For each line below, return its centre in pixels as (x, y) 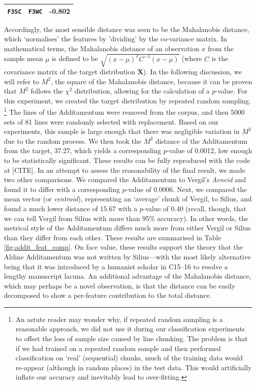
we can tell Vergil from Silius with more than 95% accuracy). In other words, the (126, 218)
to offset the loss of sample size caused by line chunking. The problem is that (132, 338)
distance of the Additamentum (201, 141)
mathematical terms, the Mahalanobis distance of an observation (102, 48)
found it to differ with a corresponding (62, 189)
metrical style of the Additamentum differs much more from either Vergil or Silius (128, 228)
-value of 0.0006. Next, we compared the (186, 189)
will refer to (22, 81)
